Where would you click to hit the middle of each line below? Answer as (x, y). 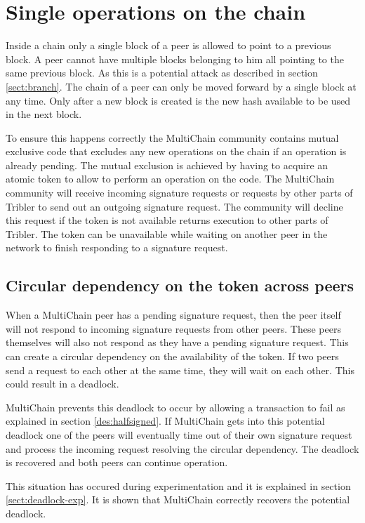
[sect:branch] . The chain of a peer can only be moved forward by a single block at (181, 86)
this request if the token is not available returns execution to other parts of (167, 220)
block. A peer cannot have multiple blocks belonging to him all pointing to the (175, 59)
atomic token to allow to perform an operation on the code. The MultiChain (170, 179)
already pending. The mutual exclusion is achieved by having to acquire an (167, 165)
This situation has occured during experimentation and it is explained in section (178, 485)
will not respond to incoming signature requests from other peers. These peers (173, 328)
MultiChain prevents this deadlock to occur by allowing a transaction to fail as (175, 407)
